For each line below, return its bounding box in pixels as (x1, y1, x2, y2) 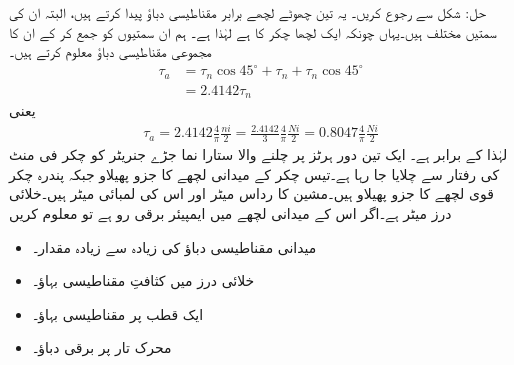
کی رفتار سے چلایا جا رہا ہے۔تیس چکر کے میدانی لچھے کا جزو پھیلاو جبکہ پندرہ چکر (9, 163, 500, 184)
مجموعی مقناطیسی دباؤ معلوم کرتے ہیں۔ (9, 41, 212, 62)
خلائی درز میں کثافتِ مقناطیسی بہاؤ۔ (32, 270, 255, 291)
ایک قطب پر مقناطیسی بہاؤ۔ (32, 303, 204, 324)
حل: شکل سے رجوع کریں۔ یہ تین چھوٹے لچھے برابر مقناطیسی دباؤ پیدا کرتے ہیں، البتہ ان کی (9, 2, 486, 22)
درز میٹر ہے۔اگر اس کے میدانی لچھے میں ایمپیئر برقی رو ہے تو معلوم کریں (9, 203, 452, 223)
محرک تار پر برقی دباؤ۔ (32, 337, 172, 358)
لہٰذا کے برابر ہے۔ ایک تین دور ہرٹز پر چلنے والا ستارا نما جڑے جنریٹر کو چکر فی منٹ (9, 144, 508, 165)
